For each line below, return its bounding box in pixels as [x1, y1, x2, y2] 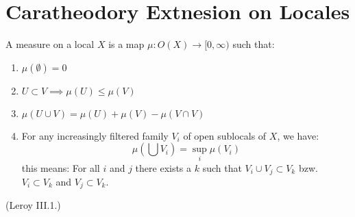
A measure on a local [5, 37, 95, 51]
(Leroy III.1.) [5, 198, 61, 212]
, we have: [277, 128, 319, 142]
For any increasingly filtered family [21, 128, 169, 142]
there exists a [135, 160, 192, 175]
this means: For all [21, 160, 100, 175]
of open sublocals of [183, 128, 267, 142]
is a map [108, 37, 145, 51]
